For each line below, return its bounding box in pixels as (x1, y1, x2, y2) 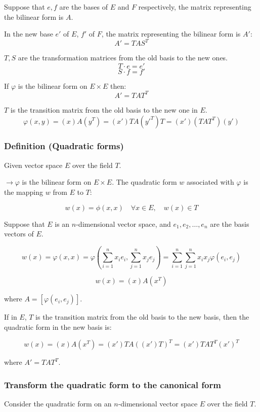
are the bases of (59, 2, 108, 12)
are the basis (210, 218, 249, 229)
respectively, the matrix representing (138, 2, 251, 12)
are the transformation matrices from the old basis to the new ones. (18, 52, 228, 63)
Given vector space (4, 159, 63, 170)
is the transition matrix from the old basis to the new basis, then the (35, 312, 249, 322)
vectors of (4, 228, 34, 239)
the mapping (4, 186, 44, 197)
